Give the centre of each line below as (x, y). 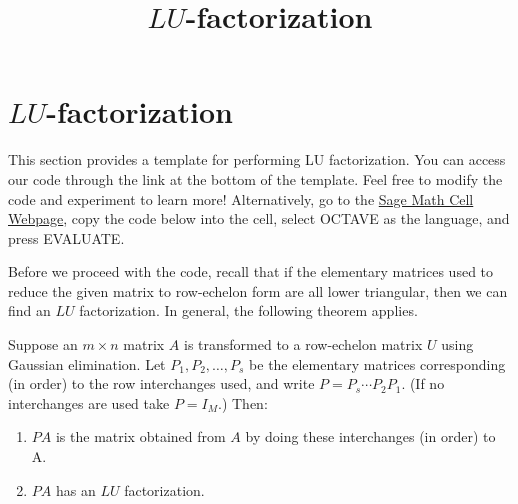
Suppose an (43, 344)
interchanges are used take (89, 402)
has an (75, 489)
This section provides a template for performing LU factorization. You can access (257, 159)
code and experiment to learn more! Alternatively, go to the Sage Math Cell (241, 198)
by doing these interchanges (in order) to (370, 436)
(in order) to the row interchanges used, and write (161, 383)
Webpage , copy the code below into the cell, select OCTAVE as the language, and (259, 218)
